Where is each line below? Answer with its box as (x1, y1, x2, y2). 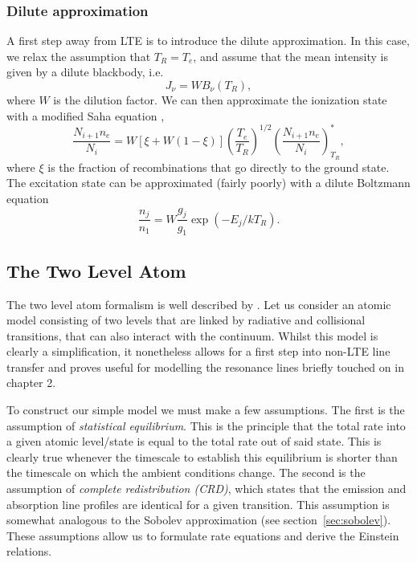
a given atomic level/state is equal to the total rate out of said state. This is (6, 433, 382, 450)
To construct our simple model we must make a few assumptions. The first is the (6, 401, 405, 418)
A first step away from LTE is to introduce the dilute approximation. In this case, (6, 32, 410, 49)
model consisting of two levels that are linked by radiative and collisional (6, 312, 366, 328)
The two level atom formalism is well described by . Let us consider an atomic (6, 295, 391, 312)
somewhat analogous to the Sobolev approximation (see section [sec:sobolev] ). (6, 511, 391, 528)
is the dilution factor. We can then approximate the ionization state (53, 92, 387, 108)
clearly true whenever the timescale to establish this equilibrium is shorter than (6, 448, 398, 465)
